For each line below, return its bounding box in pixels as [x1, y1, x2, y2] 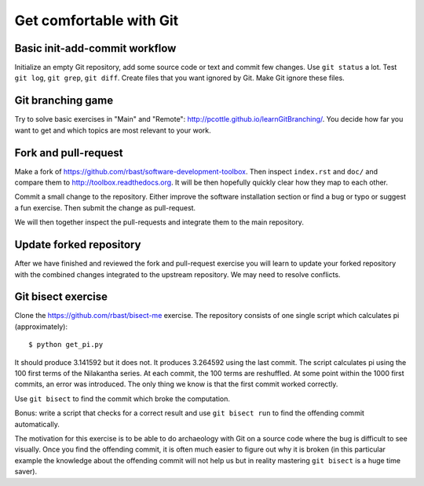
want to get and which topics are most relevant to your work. [14, 126, 211, 135]
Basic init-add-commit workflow [14, 42, 177, 55]
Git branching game [14, 94, 114, 108]
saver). [14, 467, 38, 477]
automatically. [14, 419, 60, 429]
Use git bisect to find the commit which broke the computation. [14, 393, 231, 404]
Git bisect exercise [14, 291, 108, 304]
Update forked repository [14, 238, 141, 251]
